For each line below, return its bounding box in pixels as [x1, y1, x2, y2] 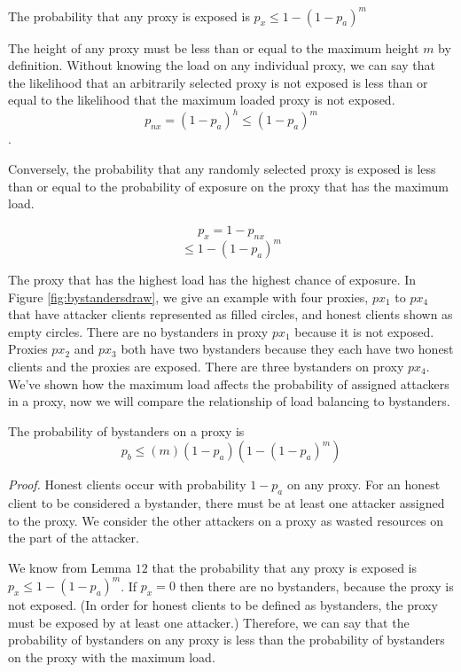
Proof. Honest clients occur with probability [8, 475, 246, 494]
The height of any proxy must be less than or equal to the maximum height [8, 38, 419, 57]
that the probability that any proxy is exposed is [152, 558, 417, 576]
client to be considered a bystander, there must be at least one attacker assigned [8, 494, 445, 512]
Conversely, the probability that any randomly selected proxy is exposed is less [8, 159, 436, 177]
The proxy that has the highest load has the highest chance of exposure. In [8, 270, 417, 289]
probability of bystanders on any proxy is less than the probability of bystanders [8, 630, 445, 649]
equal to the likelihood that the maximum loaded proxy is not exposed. [8, 90, 395, 109]
